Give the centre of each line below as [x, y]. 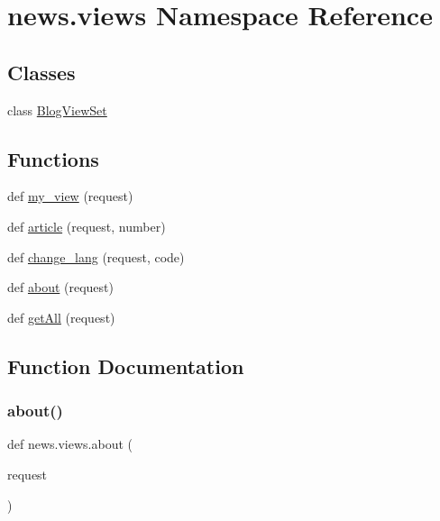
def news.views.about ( [70, 444]
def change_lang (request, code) [96, 256]
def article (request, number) [87, 226]
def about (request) [60, 287]
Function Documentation [126, 366]
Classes [41, 72]
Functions [53, 158]
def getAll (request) [61, 317]
